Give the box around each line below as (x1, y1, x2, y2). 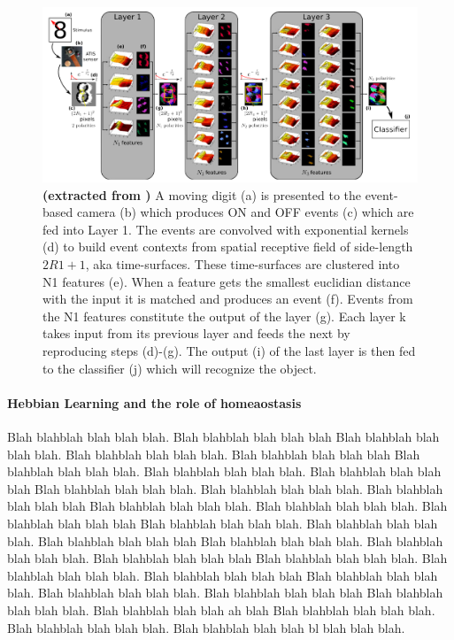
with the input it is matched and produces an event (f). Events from (42, 289, 413, 308)
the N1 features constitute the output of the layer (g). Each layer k (42, 306, 406, 325)
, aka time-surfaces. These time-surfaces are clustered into (85, 255, 400, 274)
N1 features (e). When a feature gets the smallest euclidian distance (42, 272, 411, 290)
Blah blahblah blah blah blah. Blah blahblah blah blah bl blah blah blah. (7, 618, 405, 636)
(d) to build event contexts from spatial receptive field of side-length (42, 237, 413, 256)
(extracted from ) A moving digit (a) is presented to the (42, 185, 361, 204)
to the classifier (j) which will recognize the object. (42, 359, 317, 377)
